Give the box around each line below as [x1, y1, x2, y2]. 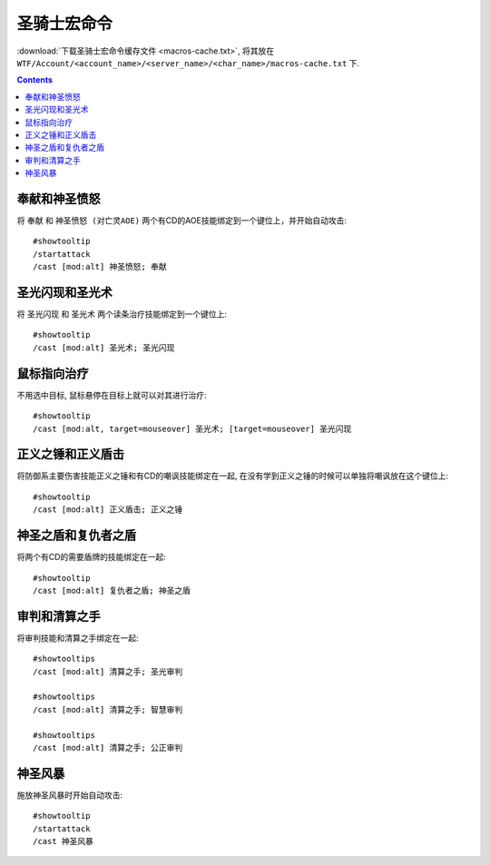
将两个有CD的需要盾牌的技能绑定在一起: [16, 552, 167, 563]
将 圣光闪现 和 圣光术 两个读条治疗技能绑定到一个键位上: [16, 309, 227, 319]
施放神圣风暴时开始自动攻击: [16, 790, 123, 801]
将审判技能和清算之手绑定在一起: [16, 632, 140, 644]
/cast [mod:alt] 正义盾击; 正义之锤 [33, 505, 183, 515]
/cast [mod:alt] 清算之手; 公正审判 [33, 742, 183, 752]
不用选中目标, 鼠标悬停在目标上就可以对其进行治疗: [16, 389, 208, 400]
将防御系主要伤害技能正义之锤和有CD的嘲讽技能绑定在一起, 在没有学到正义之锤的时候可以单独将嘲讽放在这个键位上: [16, 470, 449, 481]
